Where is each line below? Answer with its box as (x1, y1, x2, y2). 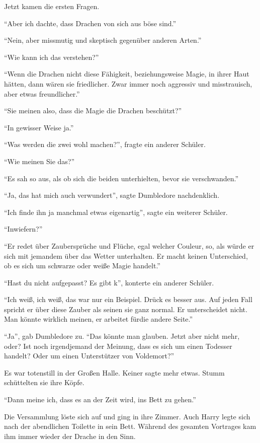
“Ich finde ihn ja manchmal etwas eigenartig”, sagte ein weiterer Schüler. (4, 206, 228, 217)
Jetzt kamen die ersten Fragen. (4, 1, 100, 11)
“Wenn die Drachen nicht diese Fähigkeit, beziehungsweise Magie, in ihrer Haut (4, 68, 249, 79)
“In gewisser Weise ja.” (4, 122, 74, 132)
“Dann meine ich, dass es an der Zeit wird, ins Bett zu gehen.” (4, 394, 196, 405)
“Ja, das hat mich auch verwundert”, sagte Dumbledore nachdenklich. (4, 190, 220, 200)
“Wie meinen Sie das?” (4, 156, 75, 166)
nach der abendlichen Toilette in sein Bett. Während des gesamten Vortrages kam (4, 421, 256, 431)
